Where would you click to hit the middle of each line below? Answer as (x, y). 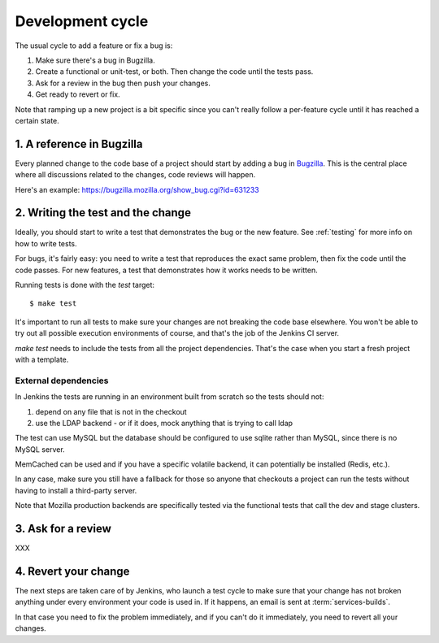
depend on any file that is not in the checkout (111, 411)
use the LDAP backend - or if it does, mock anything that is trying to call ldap (164, 423)
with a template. (42, 359)
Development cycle (82, 21)
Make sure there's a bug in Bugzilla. (95, 60)
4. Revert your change (72, 571)
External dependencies (62, 380)
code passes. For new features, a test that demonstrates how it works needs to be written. (166, 270)
